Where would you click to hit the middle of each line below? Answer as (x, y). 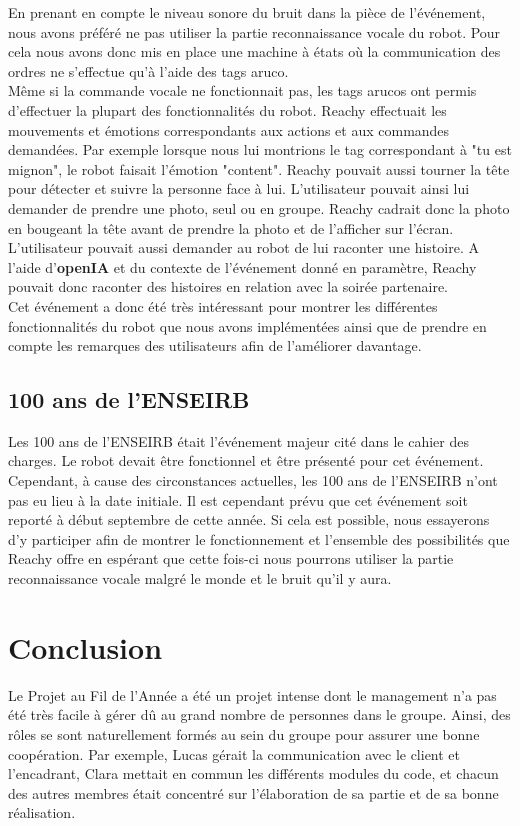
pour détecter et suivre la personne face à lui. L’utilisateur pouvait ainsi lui (239, 188)
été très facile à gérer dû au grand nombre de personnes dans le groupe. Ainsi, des (259, 714)
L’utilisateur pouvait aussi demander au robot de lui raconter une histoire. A (243, 247)
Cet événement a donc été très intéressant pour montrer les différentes (223, 305)
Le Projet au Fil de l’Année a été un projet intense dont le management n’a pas (252, 694)
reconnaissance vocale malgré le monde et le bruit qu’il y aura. (200, 578)
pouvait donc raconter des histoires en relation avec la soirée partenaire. (228, 286)
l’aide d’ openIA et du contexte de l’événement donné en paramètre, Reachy (242, 266)
